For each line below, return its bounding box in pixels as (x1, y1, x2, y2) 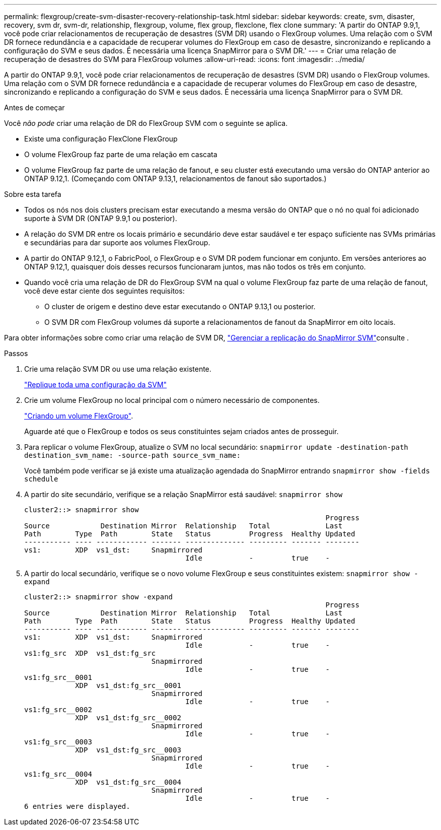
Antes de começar (4, 103, 65, 112)
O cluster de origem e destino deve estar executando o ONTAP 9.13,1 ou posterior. (44, 302, 316, 311)
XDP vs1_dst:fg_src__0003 (75, 746, 181, 754)
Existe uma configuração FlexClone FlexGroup (24, 134, 178, 143)
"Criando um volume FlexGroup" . (24, 411, 133, 420)
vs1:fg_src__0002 (24, 706, 92, 714)
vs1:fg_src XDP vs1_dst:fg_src (24, 649, 156, 657)
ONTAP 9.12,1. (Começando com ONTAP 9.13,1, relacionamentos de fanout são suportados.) (24, 174, 327, 183)
